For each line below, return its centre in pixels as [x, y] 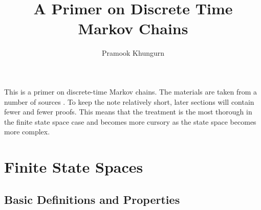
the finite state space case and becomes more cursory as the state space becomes [130, 121]
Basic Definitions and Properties [92, 199]
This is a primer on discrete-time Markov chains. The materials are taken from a [131, 91]
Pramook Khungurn [133, 53]
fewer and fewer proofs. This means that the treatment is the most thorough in [128, 112]
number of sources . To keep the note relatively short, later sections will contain [129, 101]
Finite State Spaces [74, 167]
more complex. [27, 132]
